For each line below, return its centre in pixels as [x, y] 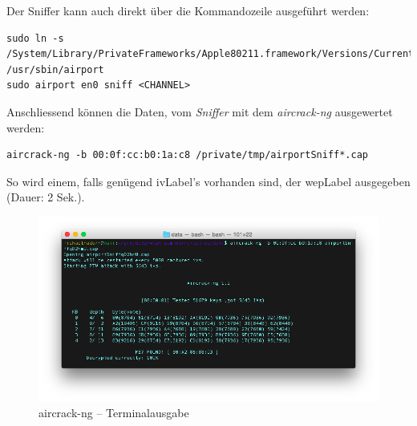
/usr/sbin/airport [55, 69]
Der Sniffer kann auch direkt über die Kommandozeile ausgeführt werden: [188, 10]
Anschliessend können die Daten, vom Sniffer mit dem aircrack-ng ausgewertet [200, 111]
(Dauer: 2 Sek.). [46, 197]
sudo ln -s [35, 38]
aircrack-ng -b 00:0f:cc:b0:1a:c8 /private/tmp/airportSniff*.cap [188, 155]
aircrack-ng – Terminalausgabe [114, 412]
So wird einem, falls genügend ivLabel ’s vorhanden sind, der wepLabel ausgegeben [208, 181]
